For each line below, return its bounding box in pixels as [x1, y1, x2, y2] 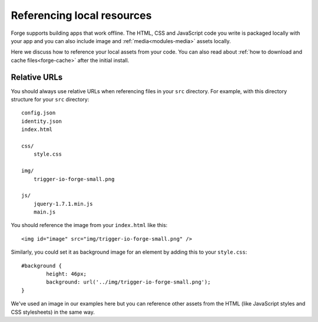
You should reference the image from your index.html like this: [11, 222, 168, 229]
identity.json [21, 118, 62, 124]
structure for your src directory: [11, 96, 90, 103]
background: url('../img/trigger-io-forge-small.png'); [46, 279, 211, 285]
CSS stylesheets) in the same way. [11, 308, 95, 316]
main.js [33, 209, 56, 215]
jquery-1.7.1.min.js [33, 201, 93, 207]
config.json [21, 110, 56, 116]
